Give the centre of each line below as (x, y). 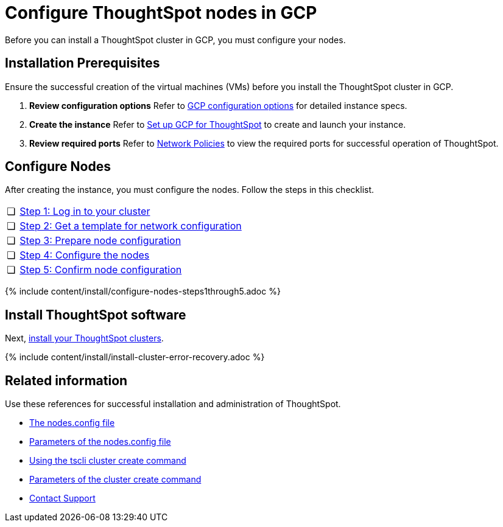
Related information (66, 380)
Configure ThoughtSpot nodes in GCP (161, 13)
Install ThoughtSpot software (96, 315)
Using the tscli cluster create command (108, 461)
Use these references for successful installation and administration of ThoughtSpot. (173, 404)
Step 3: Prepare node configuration (100, 241)
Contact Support (62, 498)
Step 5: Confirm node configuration (101, 270)
